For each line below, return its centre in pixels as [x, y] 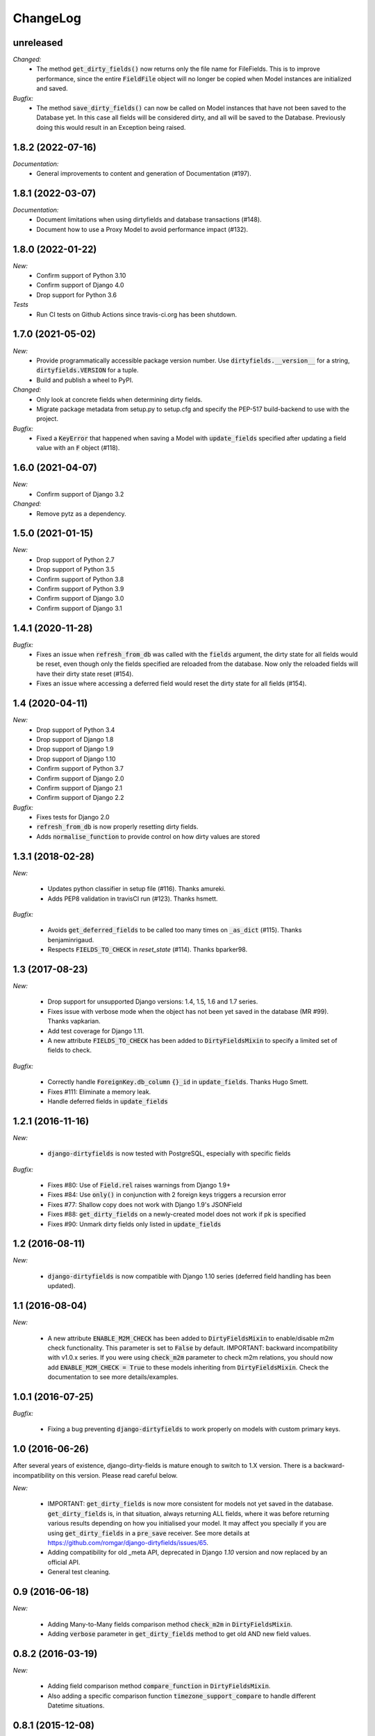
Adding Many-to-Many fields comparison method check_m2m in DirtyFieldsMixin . [170, 1624]
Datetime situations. [76, 1705]
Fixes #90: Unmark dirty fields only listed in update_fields [134, 1224]
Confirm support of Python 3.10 [81, 276]
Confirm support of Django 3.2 [80, 494]
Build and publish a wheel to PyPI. [85, 380]
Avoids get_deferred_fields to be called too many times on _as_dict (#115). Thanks [175, 930]
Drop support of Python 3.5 [75, 569]
